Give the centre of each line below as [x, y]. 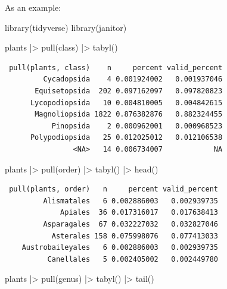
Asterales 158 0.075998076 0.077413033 [135, 236]
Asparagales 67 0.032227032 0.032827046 [130, 224]
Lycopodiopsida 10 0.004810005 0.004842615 [126, 103]
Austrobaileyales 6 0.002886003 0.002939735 [120, 248]
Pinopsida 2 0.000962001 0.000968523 [137, 126]
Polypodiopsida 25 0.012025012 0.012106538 [126, 138]
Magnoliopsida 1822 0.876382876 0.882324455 [129, 114]
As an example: [33, 7]
